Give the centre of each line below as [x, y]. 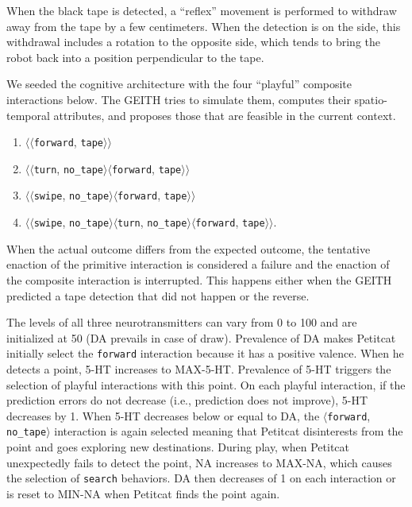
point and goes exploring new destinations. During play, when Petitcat [178, 447]
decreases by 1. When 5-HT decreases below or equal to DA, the [163, 415]
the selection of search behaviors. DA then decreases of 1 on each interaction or [201, 478]
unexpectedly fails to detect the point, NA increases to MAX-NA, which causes [199, 462]
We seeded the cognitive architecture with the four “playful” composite [179, 84]
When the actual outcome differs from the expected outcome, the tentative [189, 248]
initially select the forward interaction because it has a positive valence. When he [205, 353]
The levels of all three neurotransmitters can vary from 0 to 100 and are [182, 322]
